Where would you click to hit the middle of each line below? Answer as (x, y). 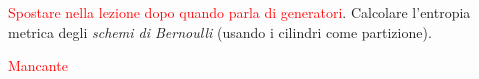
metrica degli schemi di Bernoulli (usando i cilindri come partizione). (220, 31)
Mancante (38, 65)
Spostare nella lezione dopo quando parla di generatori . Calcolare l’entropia (239, 12)
